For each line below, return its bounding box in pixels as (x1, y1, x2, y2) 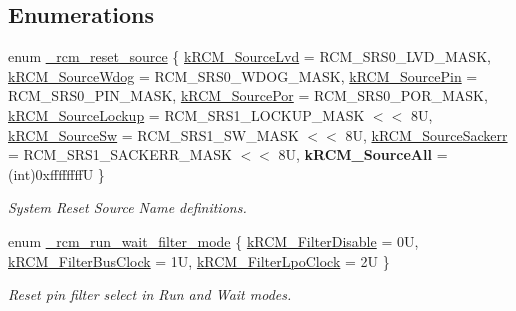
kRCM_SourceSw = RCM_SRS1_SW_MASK (8, 124, 299, 145)
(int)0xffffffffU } (8, 163, 105, 184)
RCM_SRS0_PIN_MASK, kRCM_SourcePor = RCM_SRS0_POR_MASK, (8, 85, 488, 106)
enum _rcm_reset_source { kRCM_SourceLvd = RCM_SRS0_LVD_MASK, (8, 46, 491, 67)
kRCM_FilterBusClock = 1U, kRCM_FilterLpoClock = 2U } (8, 250, 390, 271)
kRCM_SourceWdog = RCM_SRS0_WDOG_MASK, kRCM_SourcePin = (8, 65, 478, 86)
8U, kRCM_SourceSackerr (345, 124, 508, 145)
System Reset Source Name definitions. (8, 197, 247, 218)
